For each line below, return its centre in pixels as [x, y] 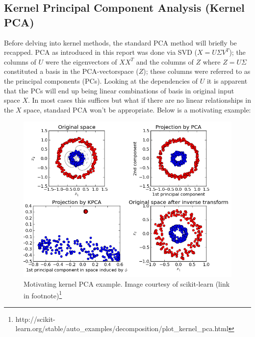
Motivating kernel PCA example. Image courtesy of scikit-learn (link [127, 283]
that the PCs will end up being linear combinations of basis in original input [119, 90]
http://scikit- [35, 319]
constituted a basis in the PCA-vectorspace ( [71, 71]
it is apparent [227, 80]
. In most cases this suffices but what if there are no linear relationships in [140, 100]
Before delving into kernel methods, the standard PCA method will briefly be [120, 42]
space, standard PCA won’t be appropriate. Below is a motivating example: [137, 109]
